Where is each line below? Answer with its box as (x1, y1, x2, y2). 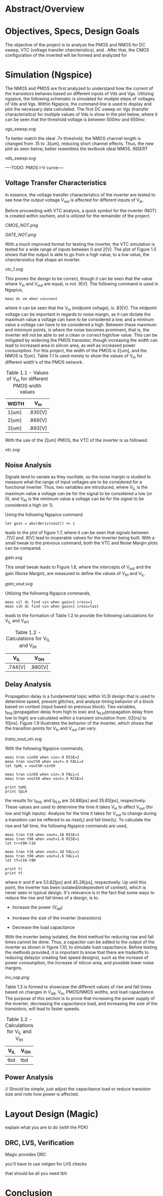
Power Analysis (5, 1073, 54, 1081)
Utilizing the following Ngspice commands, (5, 590, 91, 596)
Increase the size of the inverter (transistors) (12, 915, 102, 921)
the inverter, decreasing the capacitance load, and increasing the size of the (5, 1000, 158, 1006)
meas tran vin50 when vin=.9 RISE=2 (5, 755, 79, 760)
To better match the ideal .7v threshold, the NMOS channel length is (5, 136, 141, 141)
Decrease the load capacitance (12, 924, 75, 930)
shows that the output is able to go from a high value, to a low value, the (5, 251, 150, 257)
